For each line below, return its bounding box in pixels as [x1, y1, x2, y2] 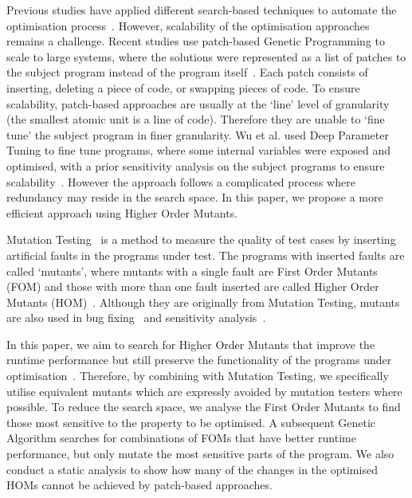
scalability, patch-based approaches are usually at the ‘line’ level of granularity [6, 95, 390, 112]
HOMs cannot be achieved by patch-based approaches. [6, 476, 273, 493]
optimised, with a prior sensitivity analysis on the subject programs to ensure [6, 157, 385, 174]
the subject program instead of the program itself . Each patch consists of [6, 64, 368, 80]
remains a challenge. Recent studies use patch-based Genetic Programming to [6, 33, 385, 49]
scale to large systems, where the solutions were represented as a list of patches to [6, 48, 406, 65]
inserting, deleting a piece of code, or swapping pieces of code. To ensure [6, 79, 360, 96]
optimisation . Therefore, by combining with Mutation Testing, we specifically [6, 367, 389, 384]
